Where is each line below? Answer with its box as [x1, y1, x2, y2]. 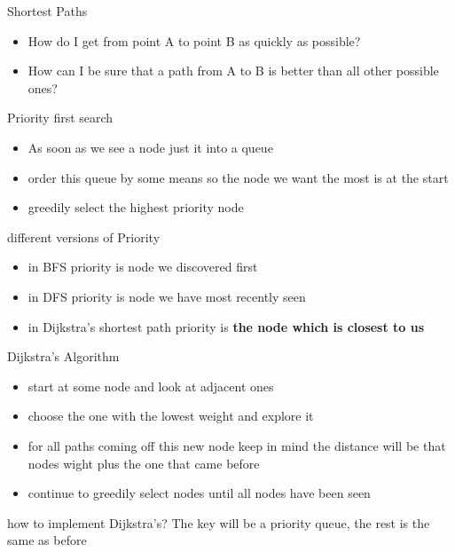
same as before [7, 531, 87, 549]
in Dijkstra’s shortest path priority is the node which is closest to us [27, 317, 425, 335]
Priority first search [7, 108, 114, 127]
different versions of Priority [7, 227, 161, 246]
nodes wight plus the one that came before [27, 453, 260, 472]
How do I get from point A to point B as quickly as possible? [27, 31, 361, 50]
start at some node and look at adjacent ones [27, 376, 274, 395]
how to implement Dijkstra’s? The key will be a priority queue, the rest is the [7, 513, 430, 532]
